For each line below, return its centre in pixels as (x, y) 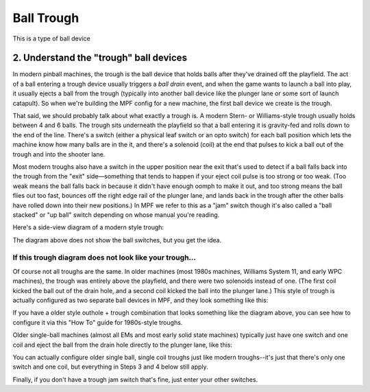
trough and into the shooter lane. (59, 154)
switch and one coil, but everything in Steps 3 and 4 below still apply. (110, 367)
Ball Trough (46, 18)
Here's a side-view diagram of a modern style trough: (88, 227)
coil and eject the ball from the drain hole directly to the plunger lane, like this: (123, 345)
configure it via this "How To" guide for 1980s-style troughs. (98, 322)
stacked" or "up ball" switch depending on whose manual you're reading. (116, 215)
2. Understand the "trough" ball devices (100, 58)
